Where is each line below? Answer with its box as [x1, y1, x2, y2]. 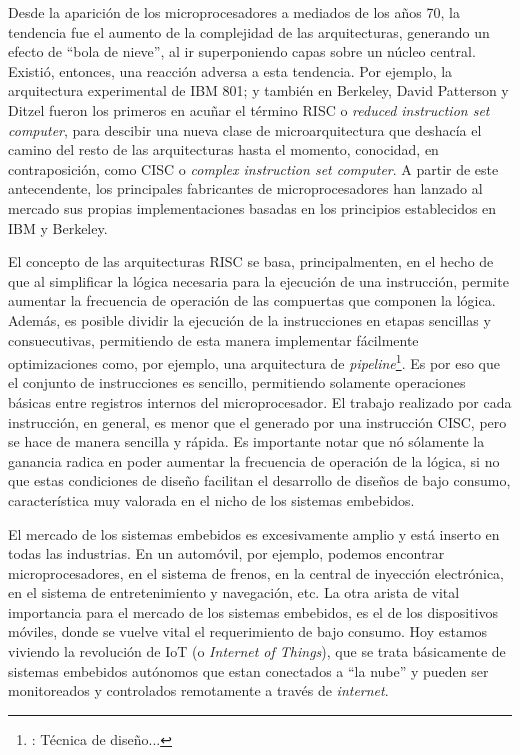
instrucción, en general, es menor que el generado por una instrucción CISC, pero [8, 411, 507, 432]
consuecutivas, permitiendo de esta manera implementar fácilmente [8, 329, 419, 350]
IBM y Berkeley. [8, 217, 108, 238]
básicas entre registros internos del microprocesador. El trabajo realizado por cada [8, 391, 512, 412]
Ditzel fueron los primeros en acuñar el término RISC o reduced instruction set [8, 99, 490, 120]
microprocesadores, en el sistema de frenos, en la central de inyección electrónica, [8, 562, 504, 583]
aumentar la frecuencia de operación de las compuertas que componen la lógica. [8, 290, 496, 311]
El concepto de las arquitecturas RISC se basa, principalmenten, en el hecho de [8, 251, 494, 272]
